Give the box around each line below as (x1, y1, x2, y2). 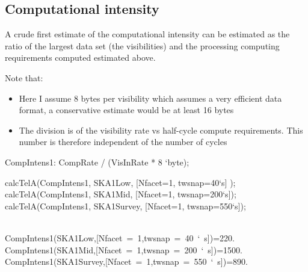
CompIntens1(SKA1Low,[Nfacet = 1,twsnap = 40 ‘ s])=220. (5, 231, 235, 244)
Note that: (5, 71, 43, 84)
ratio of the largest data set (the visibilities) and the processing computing (5, 39, 280, 52)
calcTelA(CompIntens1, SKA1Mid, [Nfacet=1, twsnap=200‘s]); (5, 188, 236, 200)
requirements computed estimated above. (5, 51, 156, 64)
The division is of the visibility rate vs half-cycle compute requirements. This (19, 123, 303, 136)
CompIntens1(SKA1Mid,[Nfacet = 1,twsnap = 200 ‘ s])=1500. (5, 243, 242, 256)
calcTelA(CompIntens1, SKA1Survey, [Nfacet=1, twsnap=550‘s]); (5, 199, 246, 212)
